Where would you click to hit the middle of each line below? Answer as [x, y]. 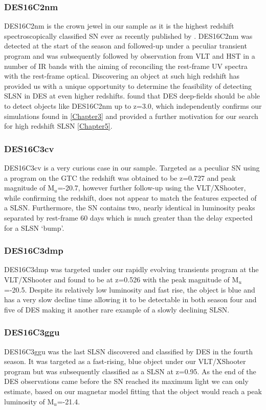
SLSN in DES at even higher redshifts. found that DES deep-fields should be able [132, 96]
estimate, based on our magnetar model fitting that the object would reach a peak [133, 391]
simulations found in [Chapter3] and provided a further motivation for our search [131, 116]
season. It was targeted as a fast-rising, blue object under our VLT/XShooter [125, 361]
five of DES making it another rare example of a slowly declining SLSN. [117, 309]
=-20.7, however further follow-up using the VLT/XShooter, [152, 188]
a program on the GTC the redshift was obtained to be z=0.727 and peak [120, 177]
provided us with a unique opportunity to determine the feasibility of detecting [128, 86]
